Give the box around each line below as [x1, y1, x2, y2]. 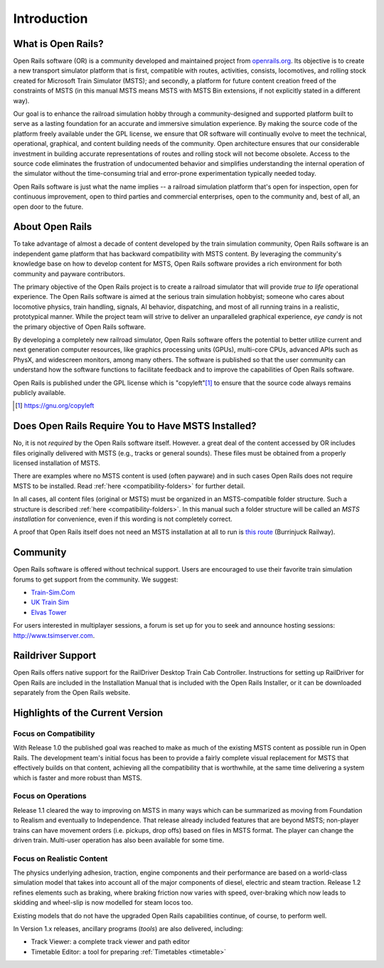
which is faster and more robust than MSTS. [13, 773, 142, 782]
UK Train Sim [31, 598, 70, 606]
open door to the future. [13, 202, 84, 211]
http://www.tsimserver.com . [13, 631, 95, 640]
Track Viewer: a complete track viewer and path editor [31, 937, 190, 946]
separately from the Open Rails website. [13, 688, 131, 697]
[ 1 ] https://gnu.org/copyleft [15, 401, 95, 410]
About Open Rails [13, 221, 92, 233]
